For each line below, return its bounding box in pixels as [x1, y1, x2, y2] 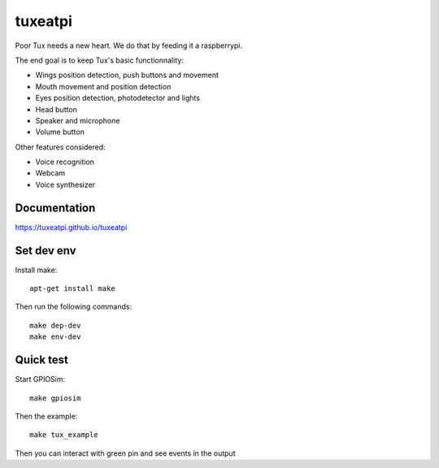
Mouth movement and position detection [35, 81, 172, 91]
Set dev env [15, 244, 76, 258]
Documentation [15, 201, 96, 214]
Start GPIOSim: [15, 375, 66, 384]
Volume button [35, 127, 85, 137]
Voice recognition [35, 157, 95, 167]
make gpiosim [29, 393, 81, 402]
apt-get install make [29, 284, 115, 293]
